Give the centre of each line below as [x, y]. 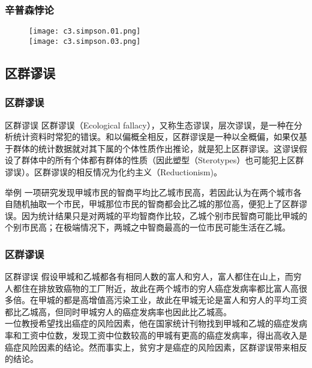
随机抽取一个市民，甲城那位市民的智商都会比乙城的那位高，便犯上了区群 [156, 204]
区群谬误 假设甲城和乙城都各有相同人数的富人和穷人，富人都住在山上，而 [149, 276]
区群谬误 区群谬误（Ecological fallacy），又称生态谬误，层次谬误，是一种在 [149, 125]
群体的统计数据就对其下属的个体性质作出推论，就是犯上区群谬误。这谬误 [156, 148]
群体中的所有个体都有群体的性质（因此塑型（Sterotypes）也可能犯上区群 [163, 160]
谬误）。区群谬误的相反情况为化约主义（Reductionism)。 [113, 171]
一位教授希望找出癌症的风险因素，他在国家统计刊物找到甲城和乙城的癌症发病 [156, 323]
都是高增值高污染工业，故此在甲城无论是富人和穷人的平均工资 [185, 300]
